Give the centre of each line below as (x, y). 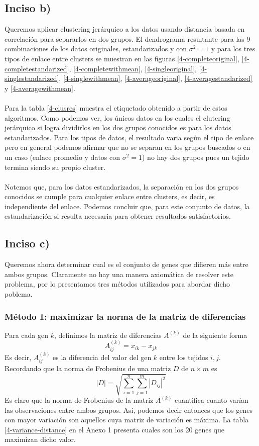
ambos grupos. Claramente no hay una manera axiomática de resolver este (119, 274)
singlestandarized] (32, 78)
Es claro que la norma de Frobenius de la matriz (79, 400)
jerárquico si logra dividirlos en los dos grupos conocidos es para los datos (118, 127)
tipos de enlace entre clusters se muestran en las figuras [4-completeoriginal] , (122, 58)
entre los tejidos (184, 357)
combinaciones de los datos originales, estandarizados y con (96, 49)
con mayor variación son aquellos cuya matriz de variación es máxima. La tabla (127, 420)
